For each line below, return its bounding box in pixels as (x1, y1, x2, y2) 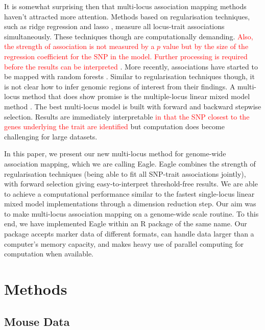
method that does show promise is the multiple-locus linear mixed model (22, 91, 250, 102)
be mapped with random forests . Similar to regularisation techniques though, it (4, 71, 255, 82)
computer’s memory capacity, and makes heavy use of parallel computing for (4, 238, 244, 249)
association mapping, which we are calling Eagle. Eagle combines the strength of (4, 158, 256, 169)
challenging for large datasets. (4, 131, 98, 142)
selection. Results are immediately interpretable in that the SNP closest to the (4, 111, 250, 122)
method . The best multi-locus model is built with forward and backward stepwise (4, 101, 261, 111)
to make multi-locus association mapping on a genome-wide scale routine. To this (4, 208, 259, 219)
